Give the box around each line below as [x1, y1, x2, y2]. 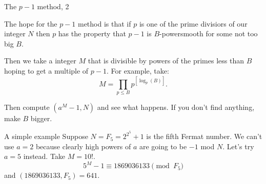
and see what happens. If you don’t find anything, [97, 102, 255, 112]
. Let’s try [222, 141, 254, 151]
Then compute [4, 102, 50, 112]
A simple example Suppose [4, 131, 88, 142]
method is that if [77, 18, 131, 29]
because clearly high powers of [35, 141, 131, 151]
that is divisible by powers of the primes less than [88, 55, 244, 66]
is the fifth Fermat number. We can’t [146, 131, 262, 142]
